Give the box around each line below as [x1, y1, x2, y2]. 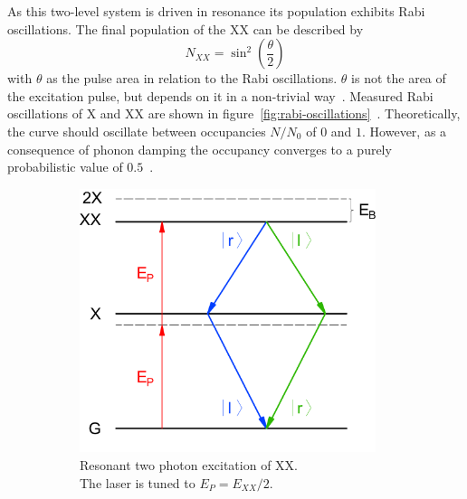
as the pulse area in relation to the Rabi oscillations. [46, 69, 338, 88]
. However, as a [362, 121, 447, 140]
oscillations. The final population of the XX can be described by [7, 19, 364, 38]
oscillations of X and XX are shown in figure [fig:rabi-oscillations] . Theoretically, [7, 104, 461, 123]
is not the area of [351, 69, 446, 88]
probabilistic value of [7, 157, 123, 176]
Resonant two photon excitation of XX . [80, 456, 299, 475]
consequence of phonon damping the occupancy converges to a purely [7, 139, 392, 158]
